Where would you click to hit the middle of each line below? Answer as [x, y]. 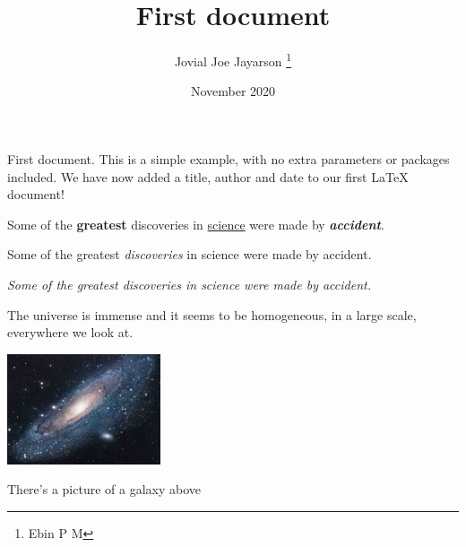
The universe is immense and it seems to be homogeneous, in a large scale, [212, 314]
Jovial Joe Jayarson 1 [233, 60]
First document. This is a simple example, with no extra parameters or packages [229, 158]
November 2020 [233, 91]
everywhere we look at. [70, 332]
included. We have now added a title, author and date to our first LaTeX [208, 176]
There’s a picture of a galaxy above [104, 489]
